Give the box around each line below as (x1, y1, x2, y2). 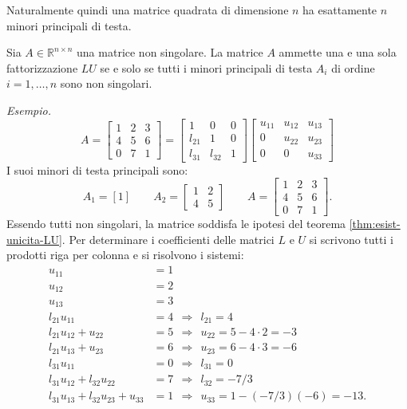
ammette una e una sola (279, 44, 397, 61)
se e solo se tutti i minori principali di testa (100, 59, 313, 76)
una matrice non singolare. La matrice (77, 44, 263, 61)
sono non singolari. (60, 75, 152, 92)
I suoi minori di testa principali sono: (6, 161, 188, 178)
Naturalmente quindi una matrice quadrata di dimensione (6, 2, 289, 18)
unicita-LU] (6, 230, 62, 247)
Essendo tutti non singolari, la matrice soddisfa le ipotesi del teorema (6, 215, 346, 232)
